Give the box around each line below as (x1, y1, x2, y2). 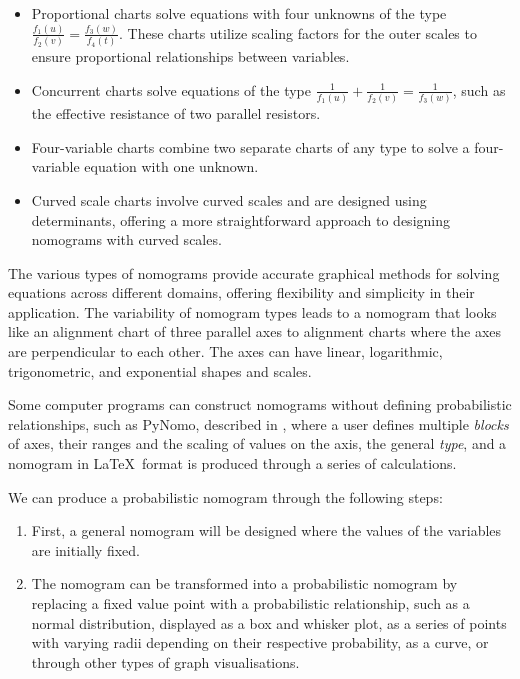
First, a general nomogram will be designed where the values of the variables (31, 520, 502, 541)
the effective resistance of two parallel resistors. (31, 103, 321, 124)
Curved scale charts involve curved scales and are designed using (31, 189, 427, 210)
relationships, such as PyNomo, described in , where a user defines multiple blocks (8, 413, 509, 434)
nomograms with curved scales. (31, 229, 222, 250)
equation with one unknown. (84, 156, 259, 177)
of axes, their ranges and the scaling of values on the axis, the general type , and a (8, 433, 507, 454)
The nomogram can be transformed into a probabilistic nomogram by (31, 573, 458, 594)
